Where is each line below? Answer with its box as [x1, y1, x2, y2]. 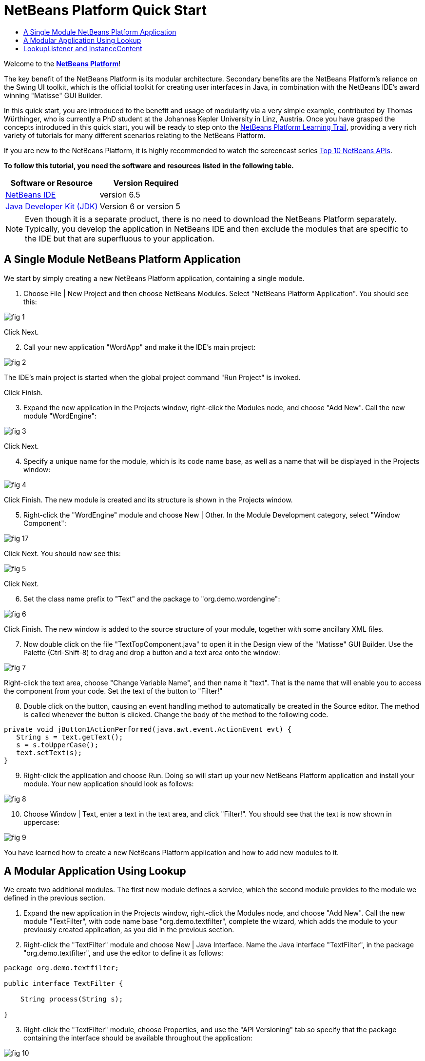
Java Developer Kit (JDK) [5, 201, 98, 211]
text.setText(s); [16, 748, 82, 757]
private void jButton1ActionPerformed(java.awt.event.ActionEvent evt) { [4, 725, 292, 733]
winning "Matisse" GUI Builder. [4, 91, 102, 100]
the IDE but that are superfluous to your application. [25, 233, 214, 243]
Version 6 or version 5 [99, 201, 181, 211]
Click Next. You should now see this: [4, 549, 121, 558]
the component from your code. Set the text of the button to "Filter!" [4, 686, 223, 695]
